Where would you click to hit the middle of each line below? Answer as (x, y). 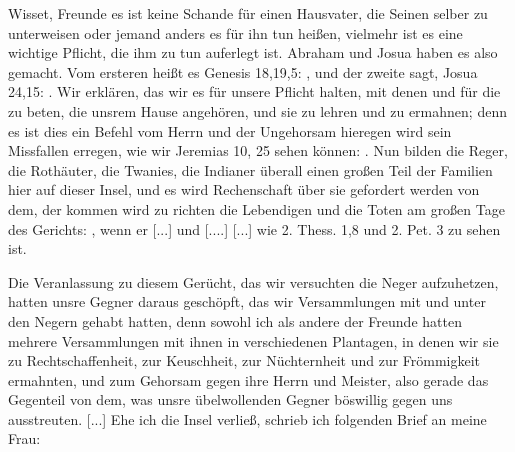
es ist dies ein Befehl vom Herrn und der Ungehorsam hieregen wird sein (230, 130)
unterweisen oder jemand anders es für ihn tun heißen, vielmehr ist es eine (235, 32)
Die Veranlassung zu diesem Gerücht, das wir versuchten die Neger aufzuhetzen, (253, 281)
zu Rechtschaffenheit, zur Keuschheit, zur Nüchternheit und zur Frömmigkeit (244, 360)
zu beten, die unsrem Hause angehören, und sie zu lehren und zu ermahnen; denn (257, 110)
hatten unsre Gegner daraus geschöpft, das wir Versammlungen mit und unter (247, 301)
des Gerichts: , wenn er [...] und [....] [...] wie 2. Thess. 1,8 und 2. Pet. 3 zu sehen (254, 228)
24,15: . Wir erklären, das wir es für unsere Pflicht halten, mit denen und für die (254, 91)
